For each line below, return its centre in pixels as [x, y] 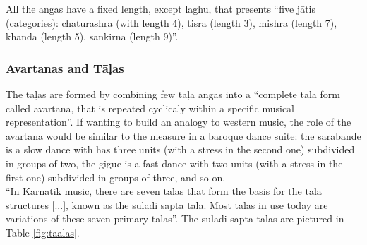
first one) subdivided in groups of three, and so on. [116, 177]
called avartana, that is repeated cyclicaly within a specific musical [150, 108]
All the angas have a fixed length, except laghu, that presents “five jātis [161, 8]
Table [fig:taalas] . [43, 232]
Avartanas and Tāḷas [65, 67]
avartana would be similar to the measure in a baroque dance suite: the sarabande [183, 135]
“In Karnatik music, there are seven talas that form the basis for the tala [164, 191]
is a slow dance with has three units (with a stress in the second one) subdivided [180, 149]
